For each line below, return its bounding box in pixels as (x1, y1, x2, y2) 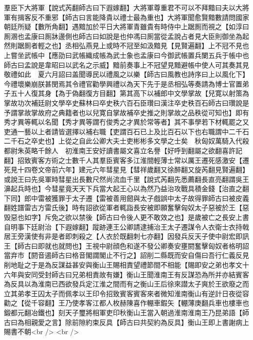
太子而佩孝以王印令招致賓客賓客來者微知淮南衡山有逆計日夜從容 (44, 288, 249, 298)
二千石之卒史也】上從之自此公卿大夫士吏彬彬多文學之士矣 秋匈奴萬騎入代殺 (4, 136, 249, 146)
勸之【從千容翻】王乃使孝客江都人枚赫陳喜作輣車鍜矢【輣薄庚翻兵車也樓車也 (4, 298, 249, 308)
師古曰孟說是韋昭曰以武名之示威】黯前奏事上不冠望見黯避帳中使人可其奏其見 (4, 59, 249, 70)
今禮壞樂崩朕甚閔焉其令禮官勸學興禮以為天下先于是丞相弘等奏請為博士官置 (4, 78, 242, 89)
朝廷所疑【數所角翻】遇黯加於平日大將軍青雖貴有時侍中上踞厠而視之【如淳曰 (4, 21, 249, 32)
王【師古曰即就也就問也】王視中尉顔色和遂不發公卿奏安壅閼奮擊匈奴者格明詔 (4, 240, 249, 251)
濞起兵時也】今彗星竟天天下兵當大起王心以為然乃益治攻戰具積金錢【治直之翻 (4, 183, 249, 194)
